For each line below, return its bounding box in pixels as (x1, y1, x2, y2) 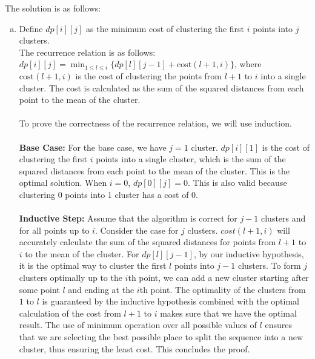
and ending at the (68, 283, 134, 295)
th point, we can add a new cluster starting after (128, 271, 309, 284)
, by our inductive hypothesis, (193, 247, 304, 260)
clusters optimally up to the (19, 271, 122, 284)
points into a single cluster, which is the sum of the (96, 153, 286, 165)
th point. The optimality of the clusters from (139, 283, 306, 295)
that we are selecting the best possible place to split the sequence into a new (19, 331, 303, 343)
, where (234, 58, 262, 70)
